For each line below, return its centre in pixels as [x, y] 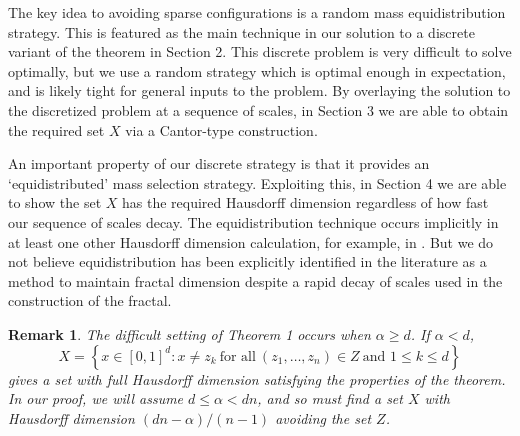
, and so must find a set [330, 398]
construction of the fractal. [90, 300]
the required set [56, 129]
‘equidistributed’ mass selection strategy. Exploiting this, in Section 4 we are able [257, 182]
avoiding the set [323, 417]
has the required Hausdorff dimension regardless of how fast [305, 202]
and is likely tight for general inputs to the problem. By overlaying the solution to [259, 90]
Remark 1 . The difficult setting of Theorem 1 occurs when [189, 333]
